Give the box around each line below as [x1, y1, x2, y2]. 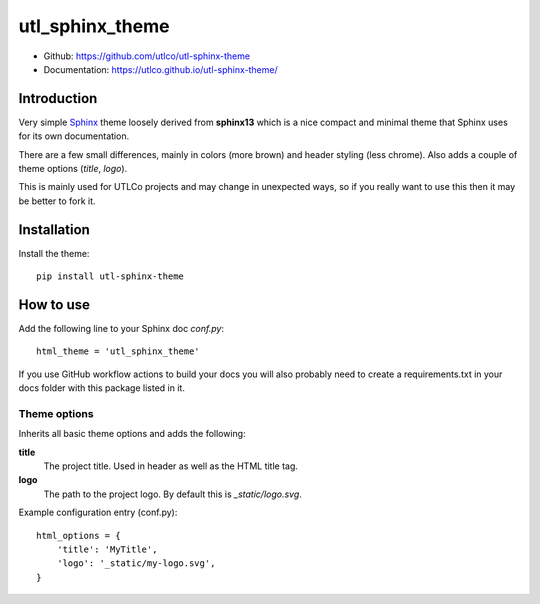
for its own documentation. [18, 130, 130, 142]
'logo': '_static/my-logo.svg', [56, 558, 216, 569]
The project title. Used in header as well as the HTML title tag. [43, 460, 299, 472]
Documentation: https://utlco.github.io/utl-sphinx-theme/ [43, 63, 279, 75]
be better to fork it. [18, 195, 96, 207]
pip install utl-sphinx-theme [36, 271, 185, 282]
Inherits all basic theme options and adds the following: [18, 428, 246, 440]
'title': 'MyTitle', [56, 544, 158, 555]
